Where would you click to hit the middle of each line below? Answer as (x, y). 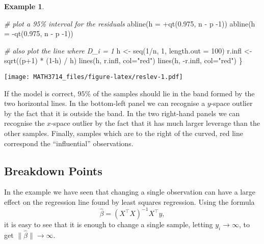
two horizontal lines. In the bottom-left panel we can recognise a (105, 103)
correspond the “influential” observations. (69, 143)
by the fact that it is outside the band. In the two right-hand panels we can (122, 113)
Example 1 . (24, 6)
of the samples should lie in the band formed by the (174, 93)
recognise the (24, 123)
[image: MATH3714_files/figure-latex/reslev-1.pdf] (94, 77)
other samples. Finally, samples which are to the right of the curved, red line (124, 133)
